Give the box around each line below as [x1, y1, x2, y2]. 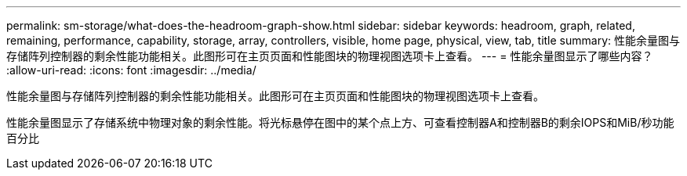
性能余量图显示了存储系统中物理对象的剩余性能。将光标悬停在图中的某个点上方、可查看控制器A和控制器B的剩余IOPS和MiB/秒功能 [6, 116, 674, 129]
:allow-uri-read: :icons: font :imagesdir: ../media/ [6, 63, 256, 77]
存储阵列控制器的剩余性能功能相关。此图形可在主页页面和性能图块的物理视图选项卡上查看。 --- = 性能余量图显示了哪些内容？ [6, 49, 653, 63]
